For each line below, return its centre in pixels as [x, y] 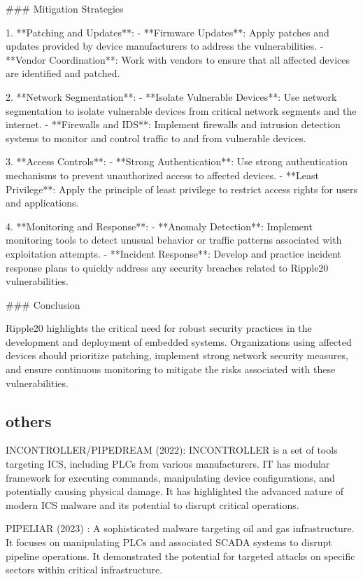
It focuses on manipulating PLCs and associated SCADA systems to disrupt [169, 542]
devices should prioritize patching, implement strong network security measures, [177, 355]
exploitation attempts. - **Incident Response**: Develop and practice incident [173, 253]
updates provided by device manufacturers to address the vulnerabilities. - [165, 46]
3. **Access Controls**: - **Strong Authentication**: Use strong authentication [177, 161]
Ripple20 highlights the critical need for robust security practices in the [159, 328]
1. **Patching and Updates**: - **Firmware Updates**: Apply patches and [168, 32]
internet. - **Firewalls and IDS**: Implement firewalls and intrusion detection [173, 124]
